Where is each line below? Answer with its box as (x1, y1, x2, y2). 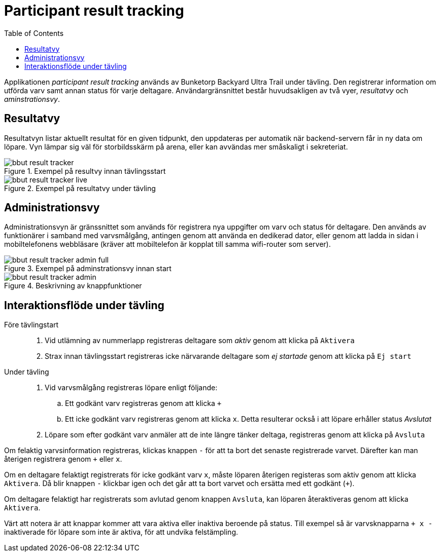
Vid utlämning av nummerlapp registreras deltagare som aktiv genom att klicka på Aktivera (45, 336, 355, 345)
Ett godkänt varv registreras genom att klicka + (65, 399, 222, 408)
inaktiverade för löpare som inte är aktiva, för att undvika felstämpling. (4, 528, 239, 537)
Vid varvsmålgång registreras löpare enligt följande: (45, 383, 218, 392)
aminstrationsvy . (4, 94, 60, 103)
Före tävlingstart (4, 320, 59, 329)
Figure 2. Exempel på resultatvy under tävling (4, 183, 156, 193)
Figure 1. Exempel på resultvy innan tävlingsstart (4, 166, 166, 175)
